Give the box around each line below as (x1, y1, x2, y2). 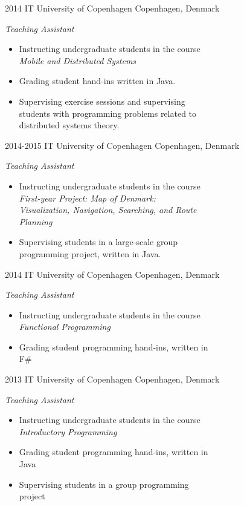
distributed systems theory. (19, 119, 120, 131)
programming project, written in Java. (19, 247, 161, 260)
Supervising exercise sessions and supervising (19, 94, 185, 107)
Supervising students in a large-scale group (19, 235, 178, 248)
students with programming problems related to (19, 107, 197, 119)
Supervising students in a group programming (19, 478, 189, 490)
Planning (19, 215, 53, 228)
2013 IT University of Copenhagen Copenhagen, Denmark (5, 373, 220, 386)
